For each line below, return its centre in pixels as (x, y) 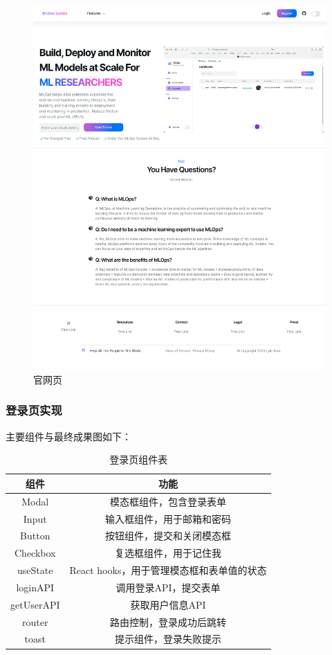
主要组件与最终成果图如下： (68, 436)
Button (35, 536)
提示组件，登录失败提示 (168, 639)
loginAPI (35, 587)
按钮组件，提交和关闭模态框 (168, 536)
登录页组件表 (139, 459)
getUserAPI (35, 604)
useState (35, 570)
